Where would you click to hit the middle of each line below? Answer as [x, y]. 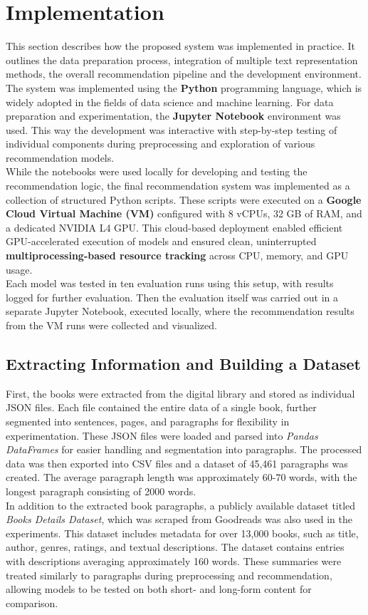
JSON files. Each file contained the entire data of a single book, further [161, 407]
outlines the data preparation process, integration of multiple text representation [182, 60]
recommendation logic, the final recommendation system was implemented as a [178, 186]
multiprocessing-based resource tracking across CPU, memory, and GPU [177, 255]
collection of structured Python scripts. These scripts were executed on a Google [184, 199]
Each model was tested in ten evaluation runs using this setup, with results [170, 283]
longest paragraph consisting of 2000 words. [101, 491]
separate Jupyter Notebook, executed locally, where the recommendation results [180, 311]
